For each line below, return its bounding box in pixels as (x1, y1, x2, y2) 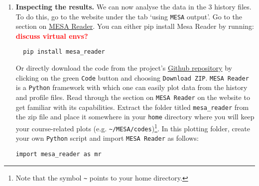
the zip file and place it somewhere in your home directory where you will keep (15, 111, 255, 122)
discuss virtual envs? (15, 30, 88, 41)
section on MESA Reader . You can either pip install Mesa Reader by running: (15, 21, 254, 31)
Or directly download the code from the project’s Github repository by (15, 63, 232, 73)
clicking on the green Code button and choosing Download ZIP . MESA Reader (15, 72, 249, 83)
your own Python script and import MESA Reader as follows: (15, 133, 199, 143)
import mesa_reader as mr (15, 150, 102, 158)
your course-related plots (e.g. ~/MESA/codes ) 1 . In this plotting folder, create (15, 121, 250, 133)
